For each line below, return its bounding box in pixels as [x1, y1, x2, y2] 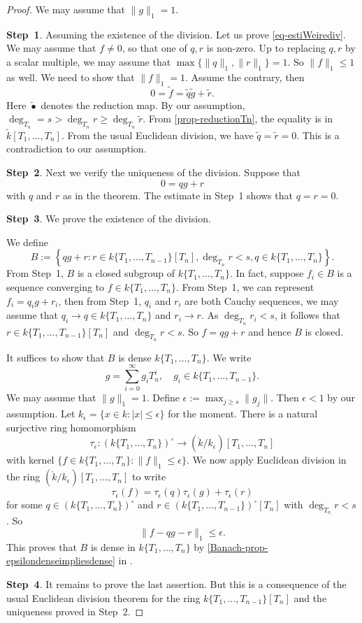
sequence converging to [6, 279, 105, 294]
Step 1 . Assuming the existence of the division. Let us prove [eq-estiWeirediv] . [6, 27, 346, 41]
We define [6, 234, 48, 249]
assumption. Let [6, 406, 75, 421]
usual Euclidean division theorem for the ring [6, 590, 201, 605]
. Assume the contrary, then [185, 69, 305, 84]
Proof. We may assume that [6, 2, 126, 16]
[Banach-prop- [207, 539, 268, 554]
